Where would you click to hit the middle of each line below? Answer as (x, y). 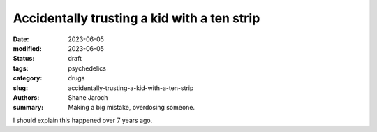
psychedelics (87, 68)
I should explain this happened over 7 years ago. (83, 120)
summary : (28, 108)
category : (28, 78)
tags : (21, 68)
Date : (21, 39)
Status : (24, 59)
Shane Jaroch (88, 97)
